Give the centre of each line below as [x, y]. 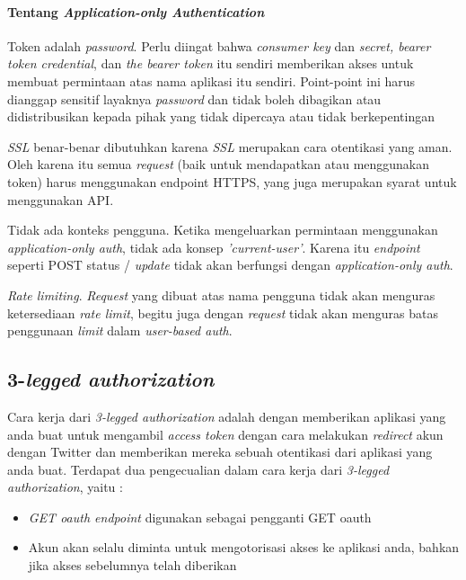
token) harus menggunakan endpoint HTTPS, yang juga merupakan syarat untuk [232, 181]
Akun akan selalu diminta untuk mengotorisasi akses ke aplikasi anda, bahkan [244, 547]
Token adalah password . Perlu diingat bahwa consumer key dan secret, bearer [219, 45]
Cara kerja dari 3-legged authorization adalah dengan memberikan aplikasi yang [227, 416]
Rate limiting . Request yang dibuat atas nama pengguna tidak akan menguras [221, 294]
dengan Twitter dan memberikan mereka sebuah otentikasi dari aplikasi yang [220, 452]
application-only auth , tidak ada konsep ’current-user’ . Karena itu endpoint [214, 247]
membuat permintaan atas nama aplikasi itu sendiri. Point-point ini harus [211, 80]
